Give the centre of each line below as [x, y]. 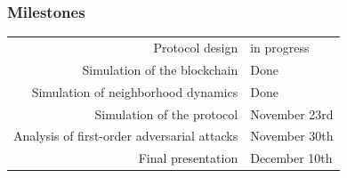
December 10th [291, 158]
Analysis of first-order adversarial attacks [126, 136]
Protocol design [196, 47]
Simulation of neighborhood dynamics [135, 91]
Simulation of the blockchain [160, 69]
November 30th [292, 136]
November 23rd [292, 113]
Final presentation [188, 158]
